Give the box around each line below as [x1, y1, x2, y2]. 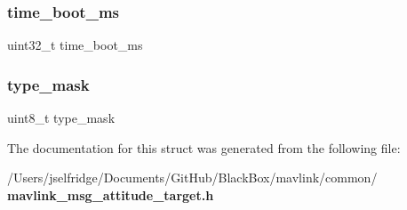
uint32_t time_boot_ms [7, 36, 143, 54]
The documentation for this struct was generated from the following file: [7, 138, 401, 157]
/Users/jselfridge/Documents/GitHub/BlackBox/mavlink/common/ [7, 168, 378, 187]
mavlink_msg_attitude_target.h [7, 185, 214, 204]
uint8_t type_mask [7, 109, 116, 127]
